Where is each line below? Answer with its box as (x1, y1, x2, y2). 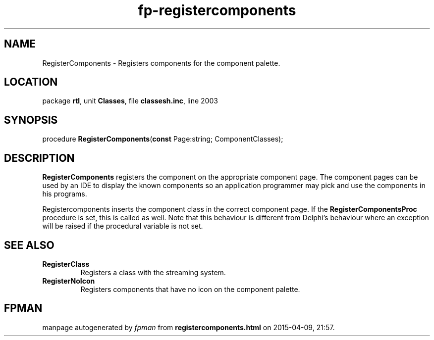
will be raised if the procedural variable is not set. (42, 222, 203, 231)
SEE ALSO (4, 239, 54, 251)
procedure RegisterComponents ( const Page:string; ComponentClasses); (42, 135, 283, 144)
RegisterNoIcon (42, 276, 95, 285)
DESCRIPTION (4, 151, 75, 164)
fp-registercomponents (138, 2, 296, 19)
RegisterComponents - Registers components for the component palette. (42, 58, 280, 67)
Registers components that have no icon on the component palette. (80, 285, 300, 293)
